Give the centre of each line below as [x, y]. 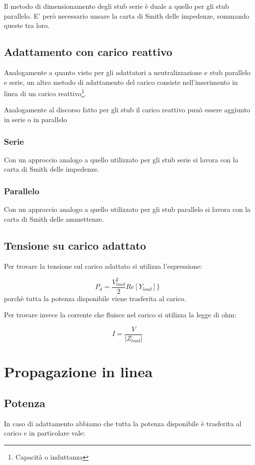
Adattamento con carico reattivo [88, 52]
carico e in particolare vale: [45, 433]
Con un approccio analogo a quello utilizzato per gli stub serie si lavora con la [121, 159]
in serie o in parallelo [36, 119]
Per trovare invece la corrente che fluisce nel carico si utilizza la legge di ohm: [120, 315]
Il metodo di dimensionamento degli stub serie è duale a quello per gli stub [116, 6]
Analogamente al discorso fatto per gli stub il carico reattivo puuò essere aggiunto [127, 110]
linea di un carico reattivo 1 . [45, 92]
